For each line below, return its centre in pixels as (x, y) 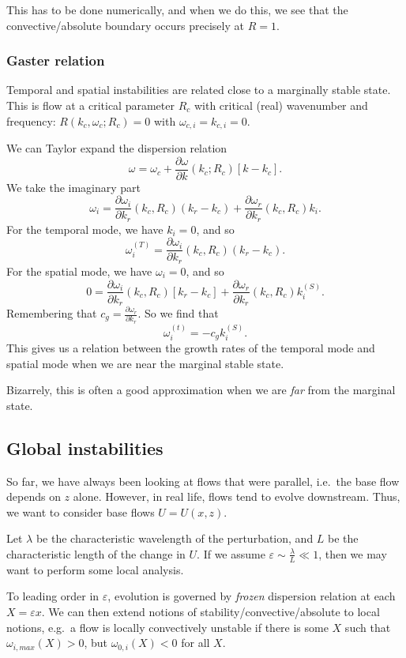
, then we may (353, 553)
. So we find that (178, 313)
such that (368, 627)
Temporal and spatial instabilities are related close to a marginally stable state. (199, 90)
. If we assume (231, 553)
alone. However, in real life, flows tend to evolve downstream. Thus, (237, 496)
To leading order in (53, 596)
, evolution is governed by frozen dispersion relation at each (252, 596)
